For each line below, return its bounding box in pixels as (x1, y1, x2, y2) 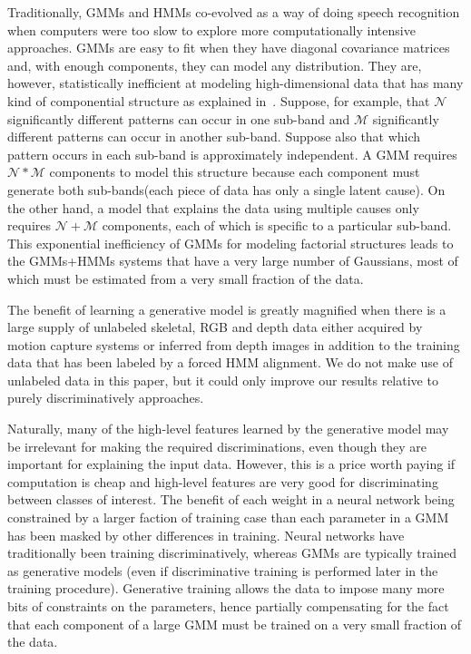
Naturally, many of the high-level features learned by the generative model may (7, 419, 449, 438)
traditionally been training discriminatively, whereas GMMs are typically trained (7, 543, 456, 562)
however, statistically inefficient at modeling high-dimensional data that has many (7, 73, 464, 93)
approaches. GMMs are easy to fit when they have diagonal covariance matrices (7, 38, 450, 57)
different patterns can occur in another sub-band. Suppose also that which (7, 127, 421, 146)
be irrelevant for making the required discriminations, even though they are (7, 436, 427, 455)
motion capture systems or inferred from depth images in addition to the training (7, 335, 460, 354)
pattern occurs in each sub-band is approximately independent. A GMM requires (7, 144, 457, 163)
